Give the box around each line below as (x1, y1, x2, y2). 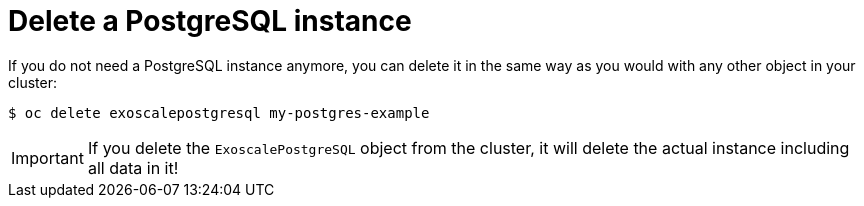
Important (11, 147, 84, 168)
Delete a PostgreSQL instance (8, 4, 412, 38)
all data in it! (87, 157, 179, 178)
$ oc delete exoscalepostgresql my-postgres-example (8, 104, 430, 121)
